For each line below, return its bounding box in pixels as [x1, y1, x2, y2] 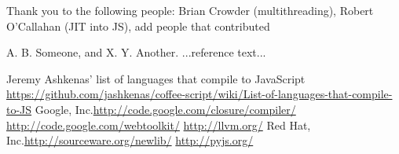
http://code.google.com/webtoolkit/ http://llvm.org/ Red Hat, [6, 116, 311, 133]
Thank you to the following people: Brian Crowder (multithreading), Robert [6, 2, 374, 18]
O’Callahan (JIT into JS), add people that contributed [6, 17, 270, 34]
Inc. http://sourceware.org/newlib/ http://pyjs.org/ [6, 132, 254, 148]
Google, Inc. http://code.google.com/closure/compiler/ [35, 101, 296, 117]
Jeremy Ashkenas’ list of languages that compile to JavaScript [6, 70, 306, 86]
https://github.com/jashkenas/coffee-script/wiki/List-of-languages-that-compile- [6, 86, 393, 102]
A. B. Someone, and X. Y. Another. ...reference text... [6, 44, 266, 60]
